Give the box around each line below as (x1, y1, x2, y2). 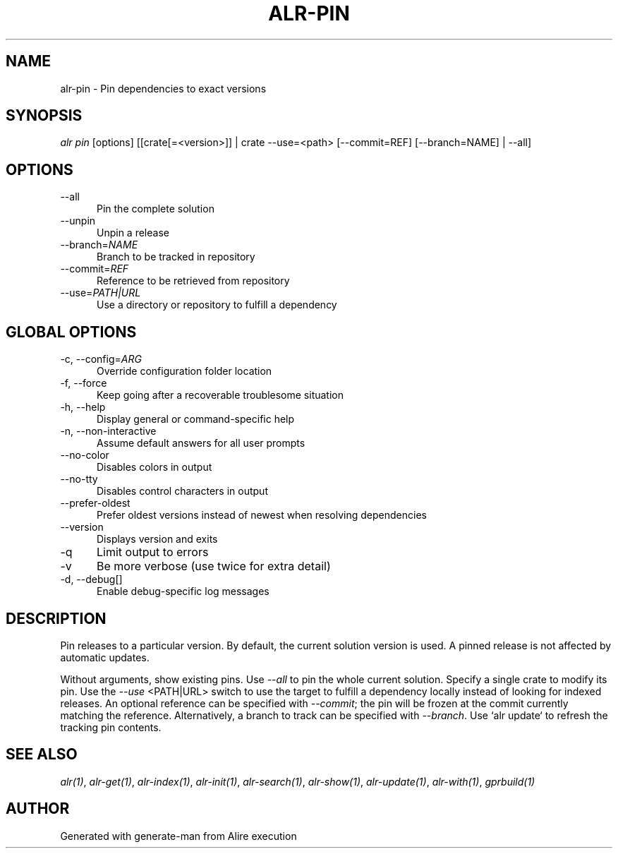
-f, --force (60, 377, 107, 390)
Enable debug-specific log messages (97, 585, 269, 598)
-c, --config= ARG (60, 353, 142, 366)
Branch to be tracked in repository (97, 251, 255, 263)
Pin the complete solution (97, 203, 214, 215)
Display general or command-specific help (97, 413, 295, 426)
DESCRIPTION (6, 609, 107, 627)
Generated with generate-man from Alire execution (60, 829, 297, 842)
